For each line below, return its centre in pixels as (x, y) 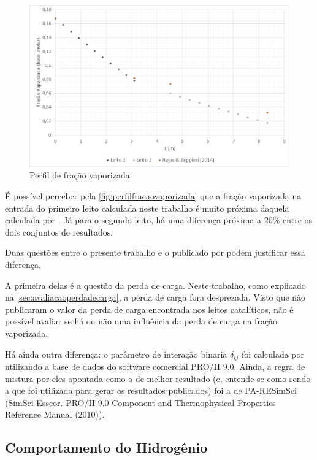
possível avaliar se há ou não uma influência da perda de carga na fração (141, 321)
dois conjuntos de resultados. (59, 232)
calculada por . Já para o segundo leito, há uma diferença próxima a (133, 220)
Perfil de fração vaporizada (80, 175)
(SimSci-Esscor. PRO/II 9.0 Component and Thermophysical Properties (140, 402)
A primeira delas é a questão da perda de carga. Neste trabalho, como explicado (155, 285)
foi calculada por (273, 354)
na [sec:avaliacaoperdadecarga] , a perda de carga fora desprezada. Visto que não (155, 297)
